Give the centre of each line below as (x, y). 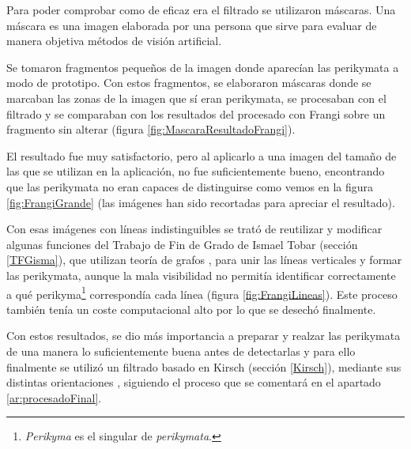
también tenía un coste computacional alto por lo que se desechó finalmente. (191, 309)
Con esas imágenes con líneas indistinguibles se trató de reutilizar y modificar (194, 229)
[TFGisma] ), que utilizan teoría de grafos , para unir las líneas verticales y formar (204, 260)
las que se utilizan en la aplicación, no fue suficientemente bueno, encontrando (196, 171)
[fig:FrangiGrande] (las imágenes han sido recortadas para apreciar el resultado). (201, 202)
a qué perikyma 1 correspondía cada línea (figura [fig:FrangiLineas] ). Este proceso (202, 292)
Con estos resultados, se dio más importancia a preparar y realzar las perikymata (204, 336)
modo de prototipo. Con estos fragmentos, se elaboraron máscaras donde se (189, 83)
